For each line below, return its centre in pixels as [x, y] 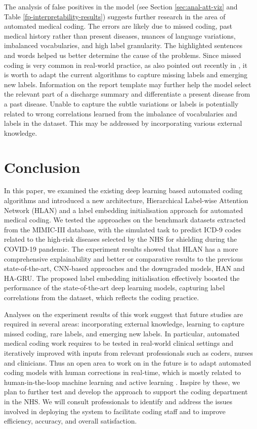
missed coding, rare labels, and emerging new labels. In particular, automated [122, 333]
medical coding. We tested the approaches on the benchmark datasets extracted [125, 220]
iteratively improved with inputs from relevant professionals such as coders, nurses [128, 352]
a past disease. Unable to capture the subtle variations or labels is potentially [121, 103]
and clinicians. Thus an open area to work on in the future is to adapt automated [128, 362]
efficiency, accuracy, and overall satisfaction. [70, 421]
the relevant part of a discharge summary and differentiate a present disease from [127, 94]
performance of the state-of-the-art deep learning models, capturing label [114, 288]
